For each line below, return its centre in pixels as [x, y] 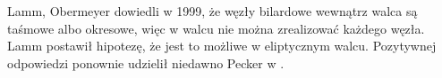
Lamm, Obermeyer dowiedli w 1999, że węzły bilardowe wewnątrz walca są [212, 11]
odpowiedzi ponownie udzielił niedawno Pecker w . [146, 62]
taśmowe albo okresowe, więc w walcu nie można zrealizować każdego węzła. [216, 28]
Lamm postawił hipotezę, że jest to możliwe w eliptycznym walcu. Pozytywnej [222, 46]
